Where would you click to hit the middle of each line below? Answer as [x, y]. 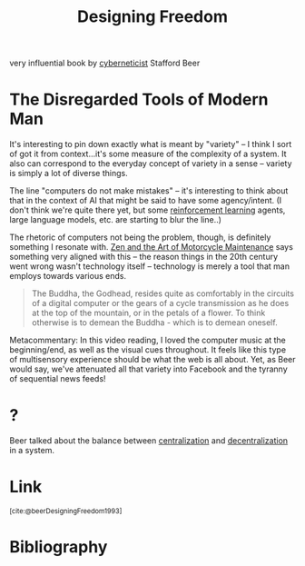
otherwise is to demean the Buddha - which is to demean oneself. [155, 323]
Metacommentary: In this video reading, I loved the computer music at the [148, 340]
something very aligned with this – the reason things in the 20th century [144, 257]
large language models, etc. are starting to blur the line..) [116, 220]
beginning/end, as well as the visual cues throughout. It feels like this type [148, 350]
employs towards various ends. [68, 276]
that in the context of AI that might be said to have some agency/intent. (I [146, 201]
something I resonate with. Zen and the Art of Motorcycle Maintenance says [151, 247]
